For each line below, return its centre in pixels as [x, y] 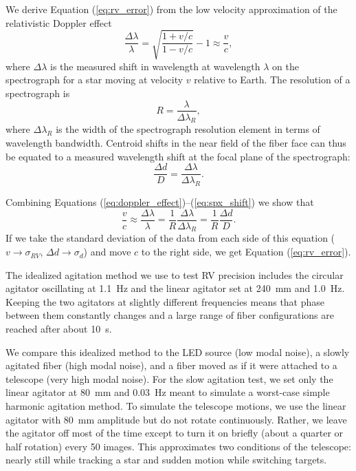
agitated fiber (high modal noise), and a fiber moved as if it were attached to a [171, 365]
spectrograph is [38, 93]
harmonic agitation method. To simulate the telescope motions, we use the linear [176, 406]
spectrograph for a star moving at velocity [94, 80]
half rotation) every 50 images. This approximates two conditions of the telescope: [178, 446]
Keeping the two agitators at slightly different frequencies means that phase [165, 301]
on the [286, 66]
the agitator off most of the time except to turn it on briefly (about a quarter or [175, 433]
